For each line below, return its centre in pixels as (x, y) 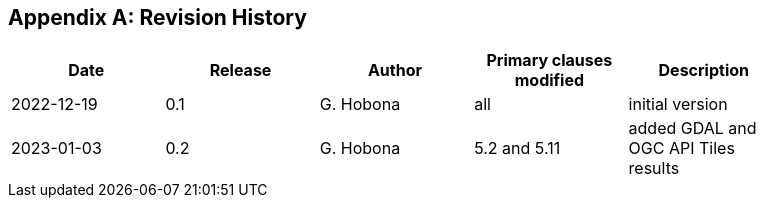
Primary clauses (549, 60)
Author (395, 70)
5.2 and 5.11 (517, 148)
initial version (678, 104)
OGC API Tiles (681, 148)
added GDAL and (692, 128)
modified (549, 80)
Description (703, 70)
